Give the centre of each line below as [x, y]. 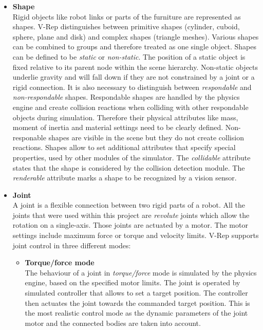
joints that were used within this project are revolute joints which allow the [131, 215]
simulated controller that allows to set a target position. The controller [136, 293]
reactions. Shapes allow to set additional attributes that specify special [124, 147]
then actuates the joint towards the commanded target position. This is [137, 302]
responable [29, 137]
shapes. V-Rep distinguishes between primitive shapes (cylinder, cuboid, [126, 26]
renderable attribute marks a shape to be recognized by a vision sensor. [125, 178]
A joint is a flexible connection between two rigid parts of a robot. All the [129, 205]
